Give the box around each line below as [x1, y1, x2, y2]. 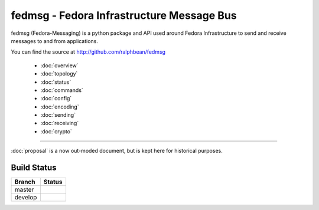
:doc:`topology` [40, 70, 78, 77]
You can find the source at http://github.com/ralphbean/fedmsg [11, 48, 165, 55]
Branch [14, 178, 35, 186]
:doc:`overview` [40, 62, 79, 69]
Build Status [11, 163, 57, 173]
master [14, 186, 34, 194]
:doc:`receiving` [40, 120, 79, 127]
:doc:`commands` [40, 86, 84, 94]
